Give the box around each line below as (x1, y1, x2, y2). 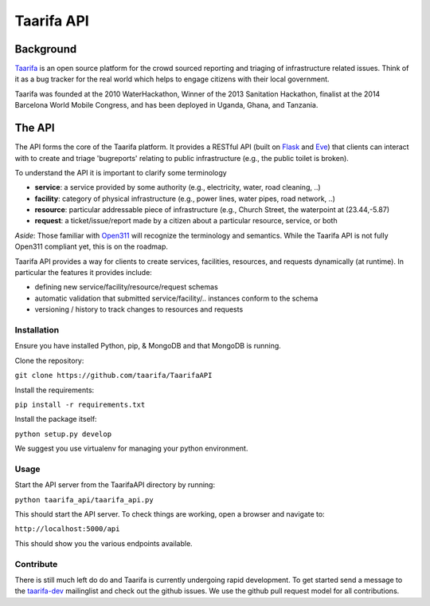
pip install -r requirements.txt (14, 399, 146, 409)
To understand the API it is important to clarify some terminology (14, 167, 227, 177)
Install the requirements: (14, 385, 95, 395)
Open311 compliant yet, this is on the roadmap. (14, 242, 169, 251)
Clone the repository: (14, 356, 84, 365)
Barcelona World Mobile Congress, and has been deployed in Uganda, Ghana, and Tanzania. (14, 100, 319, 110)
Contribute (14, 558, 58, 569)
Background (14, 42, 77, 56)
